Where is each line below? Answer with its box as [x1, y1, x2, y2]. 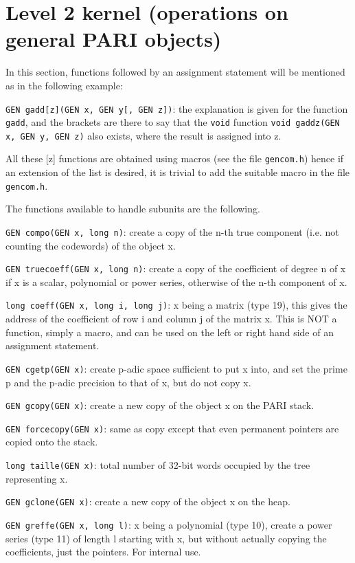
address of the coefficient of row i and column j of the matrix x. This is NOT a [5, 311, 337, 326]
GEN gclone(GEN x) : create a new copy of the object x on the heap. [5, 494, 290, 509]
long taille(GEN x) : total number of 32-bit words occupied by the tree [5, 458, 310, 472]
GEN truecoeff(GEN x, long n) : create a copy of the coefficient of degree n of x [5, 261, 346, 276]
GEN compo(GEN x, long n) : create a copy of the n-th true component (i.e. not [5, 224, 339, 239]
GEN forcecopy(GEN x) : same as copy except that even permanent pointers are [5, 421, 339, 435]
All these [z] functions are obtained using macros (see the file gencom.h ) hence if [5, 151, 344, 166]
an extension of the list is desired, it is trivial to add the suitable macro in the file [5, 165, 350, 179]
